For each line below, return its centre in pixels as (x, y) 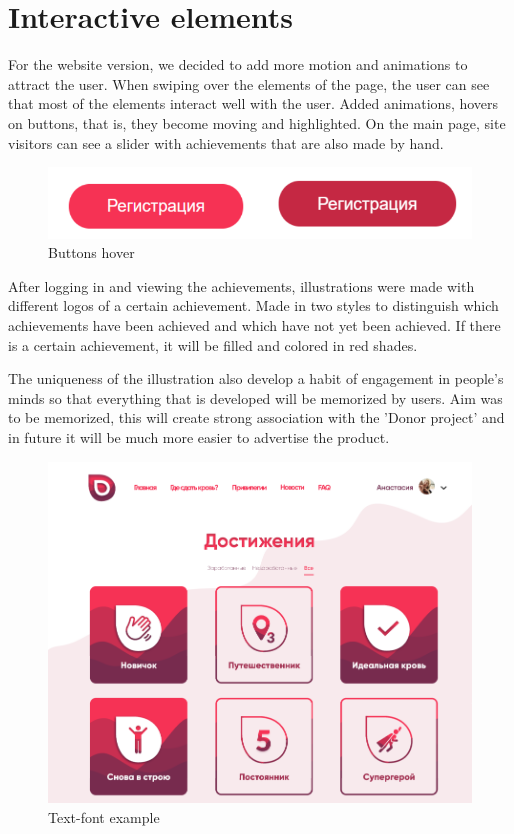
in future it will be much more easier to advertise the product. (199, 437)
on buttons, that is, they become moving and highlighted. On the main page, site (257, 122)
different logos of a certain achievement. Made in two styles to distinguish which (253, 305)
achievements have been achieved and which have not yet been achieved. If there (254, 325)
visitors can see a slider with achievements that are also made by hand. (226, 142)
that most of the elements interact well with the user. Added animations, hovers (253, 103)
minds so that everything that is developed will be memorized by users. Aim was (255, 397)
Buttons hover (91, 252)
